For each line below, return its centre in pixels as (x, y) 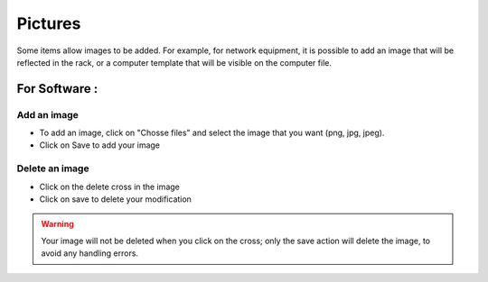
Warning (57, 224)
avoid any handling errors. (90, 253)
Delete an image (53, 168)
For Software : (57, 89)
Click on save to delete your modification (115, 199)
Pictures (49, 23)
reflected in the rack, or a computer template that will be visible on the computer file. (174, 62)
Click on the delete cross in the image (109, 186)
